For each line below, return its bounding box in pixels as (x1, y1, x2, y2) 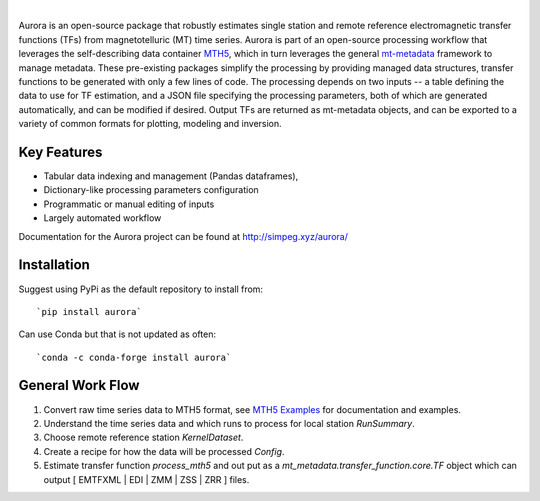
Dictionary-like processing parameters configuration (43, 184, 259, 196)
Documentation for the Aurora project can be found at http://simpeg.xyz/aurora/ (18, 230, 349, 242)
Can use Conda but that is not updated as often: (18, 328, 217, 340)
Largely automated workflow (43, 212, 162, 224)
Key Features (18, 143, 103, 160)
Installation (18, 256, 90, 274)
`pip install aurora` (36, 306, 142, 317)
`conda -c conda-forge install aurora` (36, 351, 232, 363)
